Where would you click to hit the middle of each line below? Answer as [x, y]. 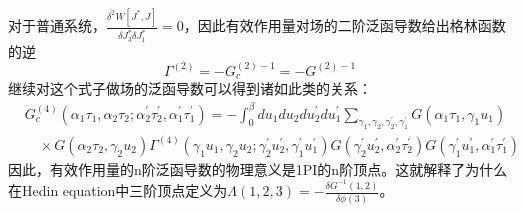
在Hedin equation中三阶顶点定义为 [118, 190]
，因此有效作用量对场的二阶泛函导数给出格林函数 [344, 25]
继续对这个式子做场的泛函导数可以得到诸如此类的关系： [190, 88]
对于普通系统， [57, 25]
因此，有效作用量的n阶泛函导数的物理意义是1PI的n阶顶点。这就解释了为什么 [258, 168]
